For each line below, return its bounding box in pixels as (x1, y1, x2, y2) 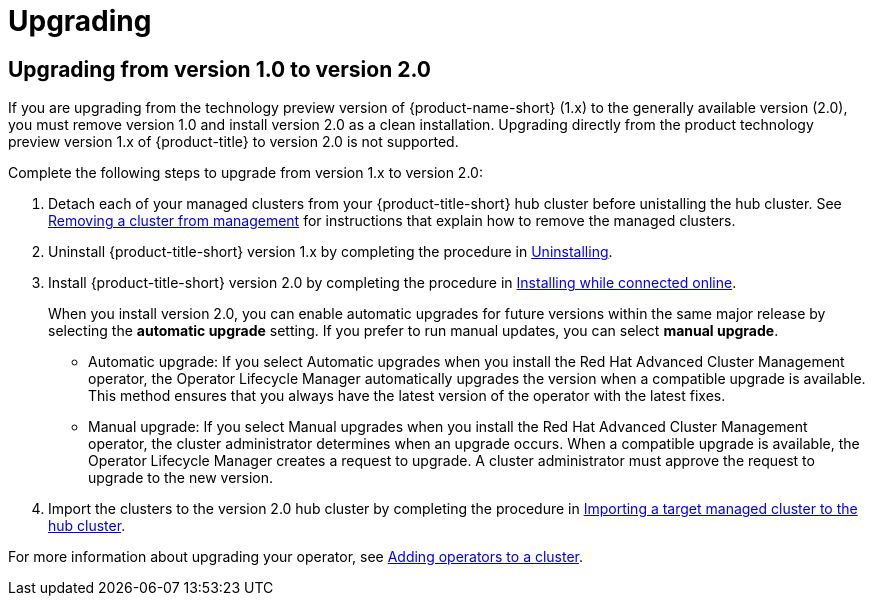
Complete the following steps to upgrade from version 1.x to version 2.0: (8, 164, 483, 182)
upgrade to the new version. (88, 469, 274, 487)
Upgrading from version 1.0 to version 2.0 (8, 56, 432, 82)
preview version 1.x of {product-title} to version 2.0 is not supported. (8, 133, 459, 151)
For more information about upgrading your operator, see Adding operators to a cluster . (8, 548, 584, 566)
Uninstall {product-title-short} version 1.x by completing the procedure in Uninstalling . (48, 243, 613, 261)
